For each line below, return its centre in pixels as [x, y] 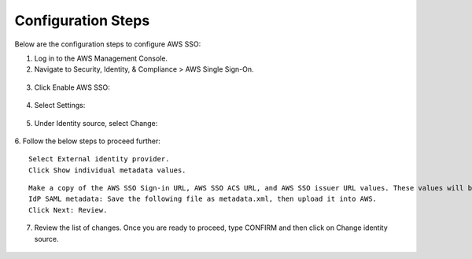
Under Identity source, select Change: [96, 123]
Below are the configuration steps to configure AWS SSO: [108, 44]
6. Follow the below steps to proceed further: [88, 141]
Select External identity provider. [99, 159]
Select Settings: [60, 105]
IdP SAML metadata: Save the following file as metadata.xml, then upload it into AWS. [203, 199]
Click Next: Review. [68, 210]
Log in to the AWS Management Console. [101, 58]
